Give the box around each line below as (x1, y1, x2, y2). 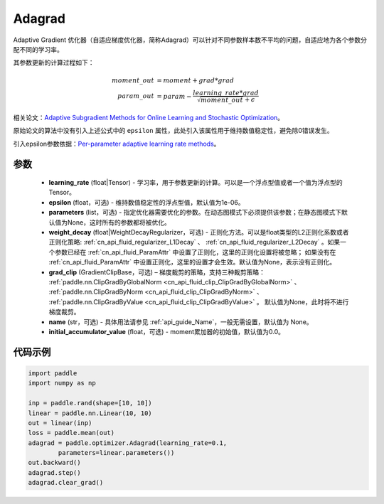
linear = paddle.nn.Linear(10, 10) (28, 409, 152, 417)
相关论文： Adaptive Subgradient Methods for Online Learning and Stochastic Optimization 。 (13, 113, 284, 122)
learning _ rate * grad (193, 89, 260, 97)
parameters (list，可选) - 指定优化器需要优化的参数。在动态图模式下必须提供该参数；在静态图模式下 (48, 208, 341, 217)
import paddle (28, 369, 78, 377)
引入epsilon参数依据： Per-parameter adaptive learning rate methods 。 (13, 139, 220, 148)
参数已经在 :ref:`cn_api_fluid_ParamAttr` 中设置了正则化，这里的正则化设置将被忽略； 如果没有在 (54, 247, 336, 256)
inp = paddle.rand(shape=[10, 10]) (28, 399, 152, 407)
